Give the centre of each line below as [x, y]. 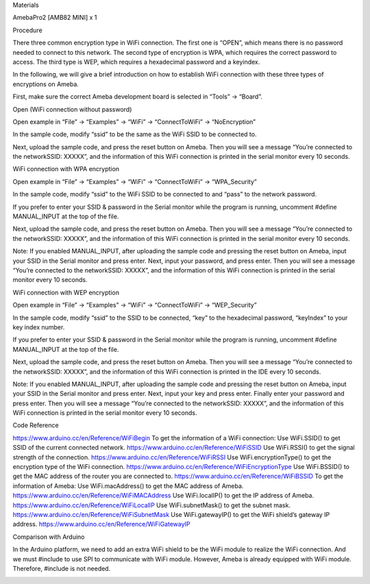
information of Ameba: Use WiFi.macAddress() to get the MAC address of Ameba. [128, 485]
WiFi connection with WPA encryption [66, 169]
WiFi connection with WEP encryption [66, 292]
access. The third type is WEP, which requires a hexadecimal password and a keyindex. [136, 62]
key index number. [39, 327]
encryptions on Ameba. [46, 84]
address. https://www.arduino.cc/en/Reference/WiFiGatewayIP [102, 524]
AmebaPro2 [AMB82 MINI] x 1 [55, 18]
